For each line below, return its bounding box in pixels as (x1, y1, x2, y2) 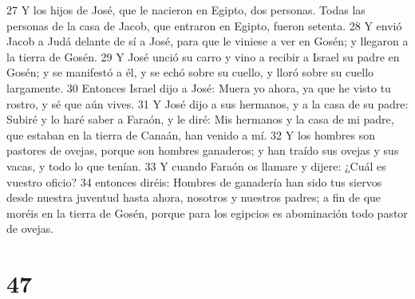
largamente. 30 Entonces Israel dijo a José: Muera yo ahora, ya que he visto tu (6, 79, 391, 96)
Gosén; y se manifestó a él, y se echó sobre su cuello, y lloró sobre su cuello (6, 64, 374, 81)
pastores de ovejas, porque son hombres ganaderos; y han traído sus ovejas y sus (6, 142, 399, 159)
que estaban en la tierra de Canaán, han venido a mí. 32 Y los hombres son (6, 126, 376, 143)
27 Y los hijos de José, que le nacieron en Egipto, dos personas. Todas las (6, 2, 366, 18)
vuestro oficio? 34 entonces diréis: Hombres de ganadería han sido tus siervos (6, 173, 382, 190)
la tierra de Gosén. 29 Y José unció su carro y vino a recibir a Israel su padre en (6, 48, 400, 65)
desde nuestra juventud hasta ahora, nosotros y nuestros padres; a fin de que (6, 189, 381, 206)
